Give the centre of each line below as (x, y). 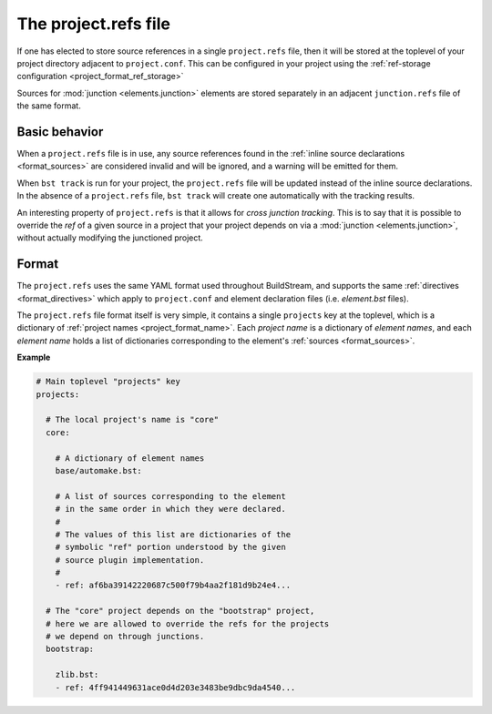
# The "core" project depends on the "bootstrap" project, (180, 611)
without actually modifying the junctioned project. (110, 238)
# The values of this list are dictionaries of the (173, 534)
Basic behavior (60, 132)
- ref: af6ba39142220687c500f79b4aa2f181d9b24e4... (173, 586)
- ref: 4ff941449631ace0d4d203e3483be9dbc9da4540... (175, 687)
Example (34, 357)
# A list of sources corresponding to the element (170, 496)
